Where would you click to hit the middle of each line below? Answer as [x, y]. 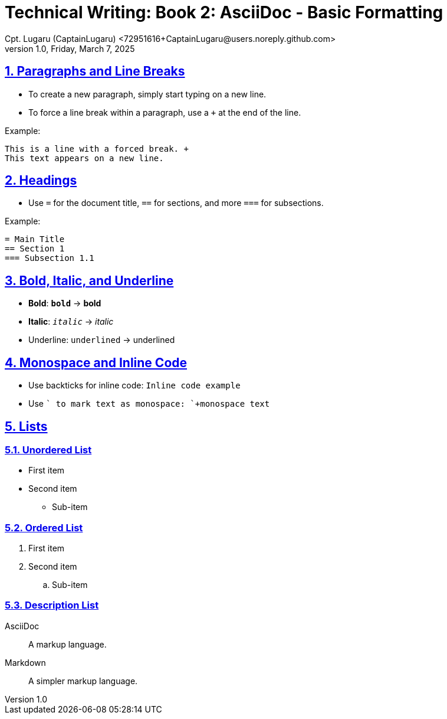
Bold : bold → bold [65, 303]
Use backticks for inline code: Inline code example [134, 385]
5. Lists [26, 426]
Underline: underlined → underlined [102, 340]
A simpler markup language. [83, 681]
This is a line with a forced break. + [97, 148]
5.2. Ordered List [44, 527]
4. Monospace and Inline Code [96, 362]
